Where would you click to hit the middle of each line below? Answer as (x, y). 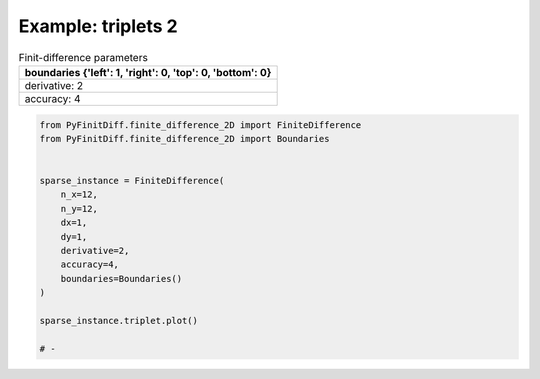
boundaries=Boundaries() (121, 278)
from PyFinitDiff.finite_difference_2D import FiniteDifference (200, 124)
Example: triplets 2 (98, 26)
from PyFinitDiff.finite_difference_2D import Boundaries (184, 138)
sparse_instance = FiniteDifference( (132, 181)
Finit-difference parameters (83, 57)
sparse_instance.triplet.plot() (119, 320)
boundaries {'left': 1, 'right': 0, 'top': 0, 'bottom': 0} (148, 72)
